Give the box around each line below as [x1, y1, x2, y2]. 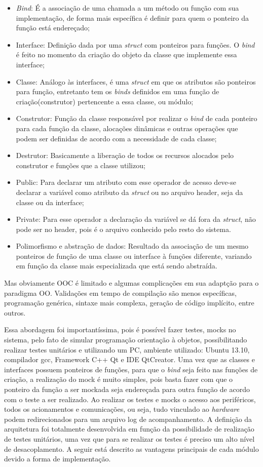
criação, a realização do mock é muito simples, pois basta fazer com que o [4, 374, 233, 384]
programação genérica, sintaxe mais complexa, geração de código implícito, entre [4, 297, 254, 308]
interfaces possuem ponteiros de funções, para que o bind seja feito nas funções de [4, 364, 258, 374]
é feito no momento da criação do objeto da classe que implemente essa [16, 49, 237, 60]
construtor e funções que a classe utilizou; [16, 160, 145, 170]
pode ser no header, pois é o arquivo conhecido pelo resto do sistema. [16, 223, 231, 234]
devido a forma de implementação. [4, 453, 111, 464]
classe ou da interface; [16, 197, 84, 207]
